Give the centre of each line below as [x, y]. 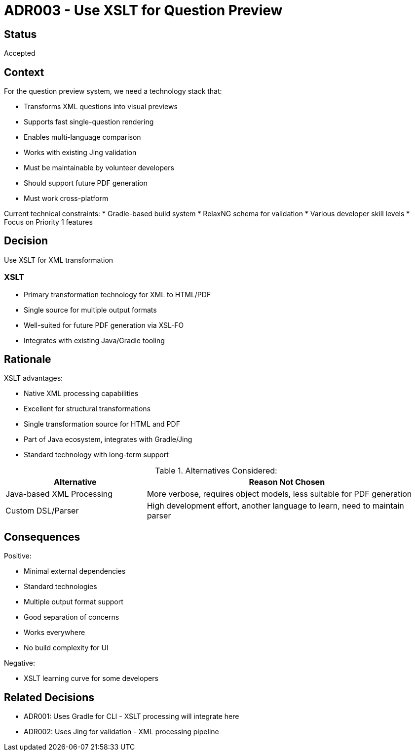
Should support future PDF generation [86, 183]
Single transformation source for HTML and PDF [102, 424]
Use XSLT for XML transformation [59, 260]
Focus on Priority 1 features [48, 222]
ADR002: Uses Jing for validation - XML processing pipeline [121, 732]
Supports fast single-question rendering [89, 122]
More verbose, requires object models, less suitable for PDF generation [279, 494]
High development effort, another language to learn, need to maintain [275, 506]
